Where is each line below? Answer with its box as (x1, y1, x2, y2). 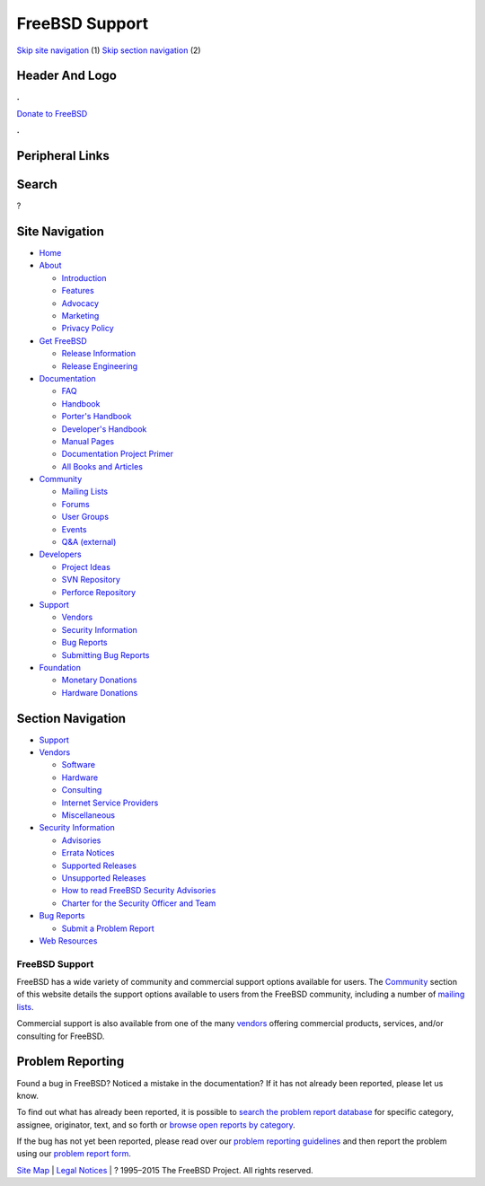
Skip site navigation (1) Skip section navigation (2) (16, 45, 201, 56)
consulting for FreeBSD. (16, 1031, 105, 1041)
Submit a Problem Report (61, 923, 154, 934)
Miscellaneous (61, 809, 116, 821)
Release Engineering (61, 360, 138, 372)
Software (61, 760, 96, 770)
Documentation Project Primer (61, 449, 174, 460)
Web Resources (39, 935, 98, 946)
